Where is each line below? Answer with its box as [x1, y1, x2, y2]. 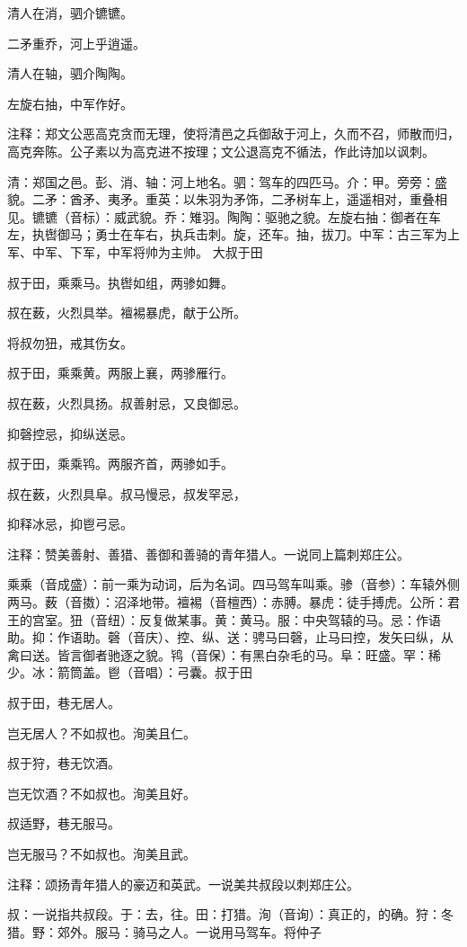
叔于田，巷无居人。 [7, 693, 120, 712]
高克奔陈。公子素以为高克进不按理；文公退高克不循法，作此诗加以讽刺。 [7, 141, 435, 160]
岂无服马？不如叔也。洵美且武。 [7, 844, 196, 862]
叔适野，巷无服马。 [7, 814, 120, 833]
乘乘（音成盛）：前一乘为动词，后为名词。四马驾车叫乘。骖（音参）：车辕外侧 [7, 575, 460, 594]
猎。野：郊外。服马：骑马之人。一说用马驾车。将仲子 [7, 922, 322, 941]
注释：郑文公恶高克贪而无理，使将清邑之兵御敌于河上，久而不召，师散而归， [7, 124, 460, 143]
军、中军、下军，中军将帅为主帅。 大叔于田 [7, 242, 263, 261]
